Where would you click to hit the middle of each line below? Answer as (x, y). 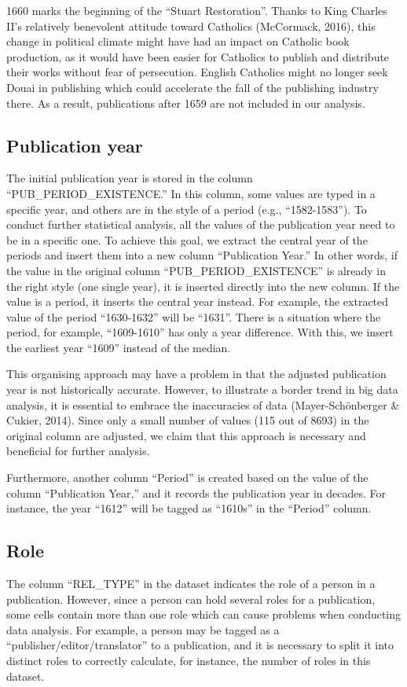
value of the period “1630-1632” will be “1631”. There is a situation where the (194, 316)
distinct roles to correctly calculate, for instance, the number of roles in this (189, 660)
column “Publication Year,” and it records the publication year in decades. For (196, 492)
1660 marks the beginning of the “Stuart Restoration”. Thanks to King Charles (197, 10)
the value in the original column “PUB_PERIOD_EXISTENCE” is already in (196, 270)
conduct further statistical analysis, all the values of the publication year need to (201, 224)
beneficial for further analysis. (78, 451)
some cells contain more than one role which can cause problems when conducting (204, 614)
